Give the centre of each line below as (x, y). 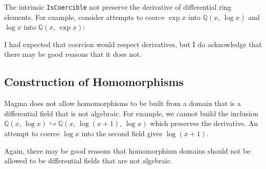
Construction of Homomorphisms (94, 82)
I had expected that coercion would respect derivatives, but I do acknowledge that (133, 44)
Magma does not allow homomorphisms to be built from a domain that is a (123, 103)
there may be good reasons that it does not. (73, 54)
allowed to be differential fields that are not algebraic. (88, 161)
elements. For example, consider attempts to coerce (84, 17)
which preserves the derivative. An (204, 123)
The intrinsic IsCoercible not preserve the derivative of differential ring (118, 7)
